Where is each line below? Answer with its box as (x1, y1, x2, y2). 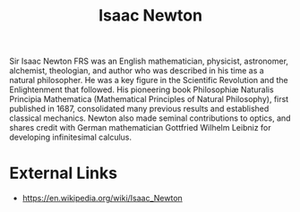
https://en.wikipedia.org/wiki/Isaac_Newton (21, 193, 184, 204)
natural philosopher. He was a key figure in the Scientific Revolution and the (9, 75, 288, 86)
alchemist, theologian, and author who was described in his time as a (9, 65, 264, 76)
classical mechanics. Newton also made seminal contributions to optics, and (9, 113, 291, 123)
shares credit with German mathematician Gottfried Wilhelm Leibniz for (9, 123, 271, 133)
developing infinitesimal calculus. (9, 131, 133, 143)
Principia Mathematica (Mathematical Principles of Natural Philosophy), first (9, 94, 289, 105)
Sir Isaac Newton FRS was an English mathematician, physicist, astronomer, (9, 55, 289, 67)
